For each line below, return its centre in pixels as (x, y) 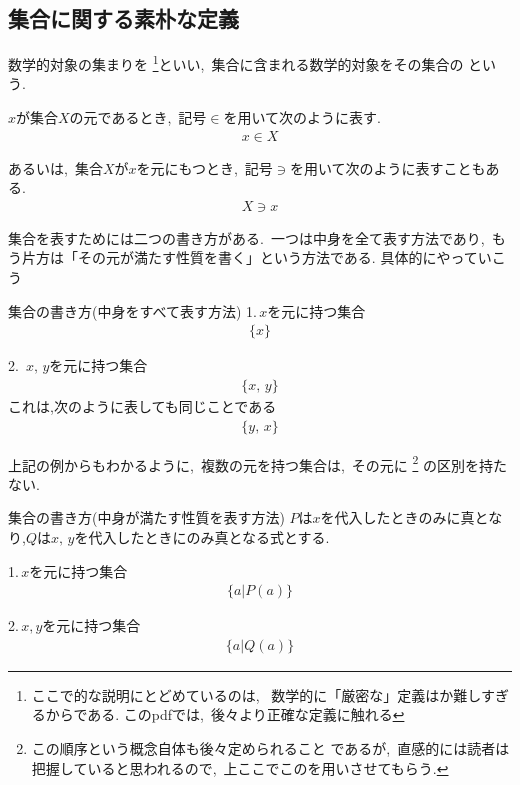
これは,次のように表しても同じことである (142, 405)
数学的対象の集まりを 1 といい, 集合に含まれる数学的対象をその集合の (236, 62)
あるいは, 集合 (55, 167)
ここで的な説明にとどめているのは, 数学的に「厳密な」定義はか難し (256, 694)
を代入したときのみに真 (397, 517)
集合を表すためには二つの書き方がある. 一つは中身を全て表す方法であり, (246, 237)
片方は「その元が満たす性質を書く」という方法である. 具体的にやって (249, 257)
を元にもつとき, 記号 (204, 167)
